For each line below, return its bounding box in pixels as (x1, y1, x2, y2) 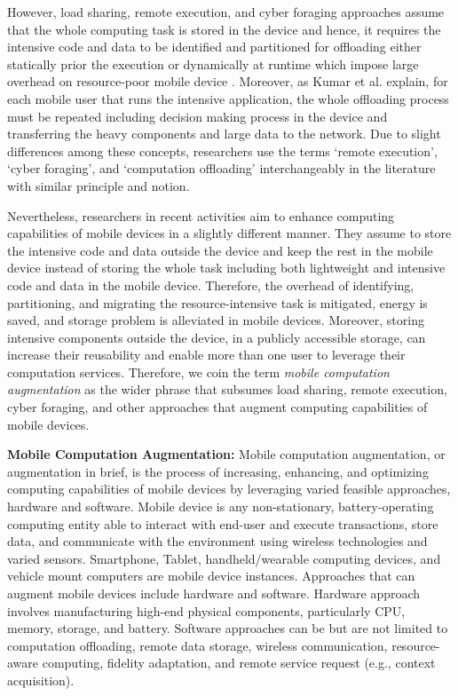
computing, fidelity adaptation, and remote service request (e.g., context (42, 653, 436, 672)
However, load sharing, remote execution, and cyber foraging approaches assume (7, 3, 445, 20)
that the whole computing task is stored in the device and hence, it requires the (7, 20, 441, 38)
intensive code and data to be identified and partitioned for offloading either (7, 37, 422, 56)
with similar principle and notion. (7, 176, 190, 194)
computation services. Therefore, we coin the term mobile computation (7, 362, 390, 381)
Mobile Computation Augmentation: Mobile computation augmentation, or (7, 445, 446, 463)
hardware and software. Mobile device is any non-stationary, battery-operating (7, 497, 434, 516)
